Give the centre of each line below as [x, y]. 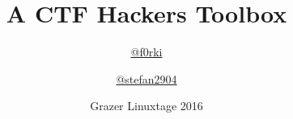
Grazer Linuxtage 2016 [146, 106]
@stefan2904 [146, 78]
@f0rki [146, 52]
